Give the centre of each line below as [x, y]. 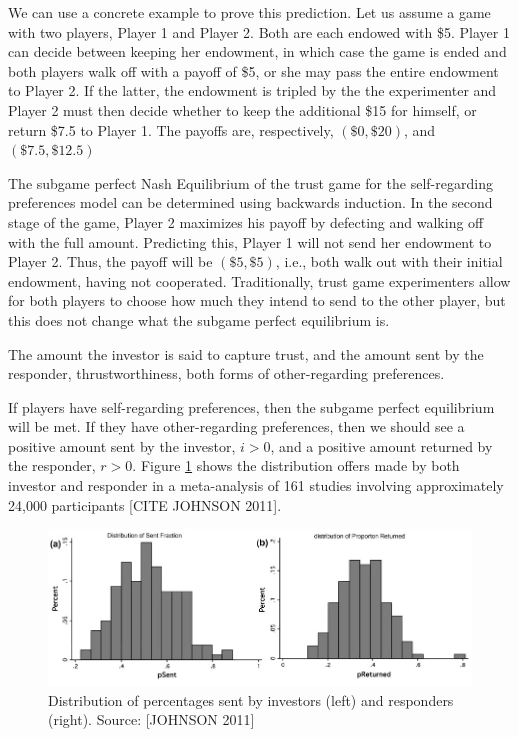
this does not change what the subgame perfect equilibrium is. [199, 319]
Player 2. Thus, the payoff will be [110, 261]
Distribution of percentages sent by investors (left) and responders [251, 699]
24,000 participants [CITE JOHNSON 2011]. [145, 504]
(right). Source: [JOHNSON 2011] [151, 719]
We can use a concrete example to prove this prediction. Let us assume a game [249, 12]
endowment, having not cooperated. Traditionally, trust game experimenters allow [259, 280]
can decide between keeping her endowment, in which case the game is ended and [257, 51]
